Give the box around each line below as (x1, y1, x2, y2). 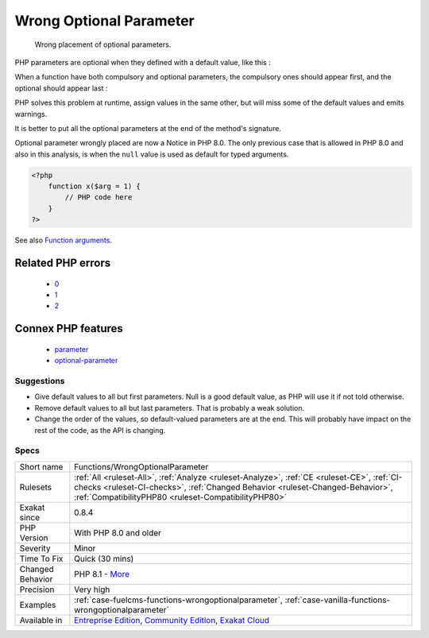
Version (19, 532, 48, 543)
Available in (19, 614, 63, 625)
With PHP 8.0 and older (74, 527, 162, 538)
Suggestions (14, 375, 65, 386)
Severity (19, 543, 51, 554)
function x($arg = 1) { (48, 182, 141, 191)
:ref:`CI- (373, 471, 403, 482)
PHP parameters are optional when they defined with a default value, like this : (14, 57, 271, 67)
